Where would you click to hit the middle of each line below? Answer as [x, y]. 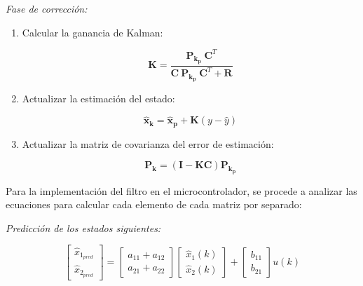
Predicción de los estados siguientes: [83, 227]
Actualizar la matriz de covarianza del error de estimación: [148, 143]
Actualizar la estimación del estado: [98, 98]
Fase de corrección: [47, 8]
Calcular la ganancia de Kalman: [93, 32]
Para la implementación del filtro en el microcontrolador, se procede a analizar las [181, 190]
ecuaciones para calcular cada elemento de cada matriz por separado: [154, 204]
